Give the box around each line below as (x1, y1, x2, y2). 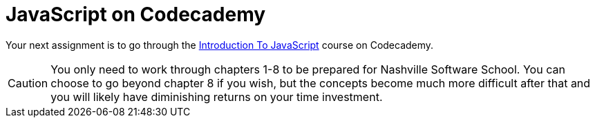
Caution (8, 76, 48, 90)
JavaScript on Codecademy (6, 3, 266, 26)
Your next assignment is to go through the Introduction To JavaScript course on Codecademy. (6, 38, 434, 51)
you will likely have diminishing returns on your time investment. (50, 89, 383, 104)
